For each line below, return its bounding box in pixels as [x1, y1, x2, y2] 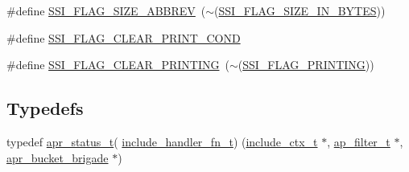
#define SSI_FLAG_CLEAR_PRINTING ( [6, 56, 229, 73]
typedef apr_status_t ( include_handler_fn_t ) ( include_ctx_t [6, 133, 318, 149]
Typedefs [6, 96, 84, 121]
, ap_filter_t [327, 133, 390, 149]
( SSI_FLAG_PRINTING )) [238, 56, 374, 73]
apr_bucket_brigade [6, 149, 109, 166]
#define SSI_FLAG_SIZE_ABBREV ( [6, 2, 206, 18]
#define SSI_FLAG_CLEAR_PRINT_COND [6, 29, 241, 46]
